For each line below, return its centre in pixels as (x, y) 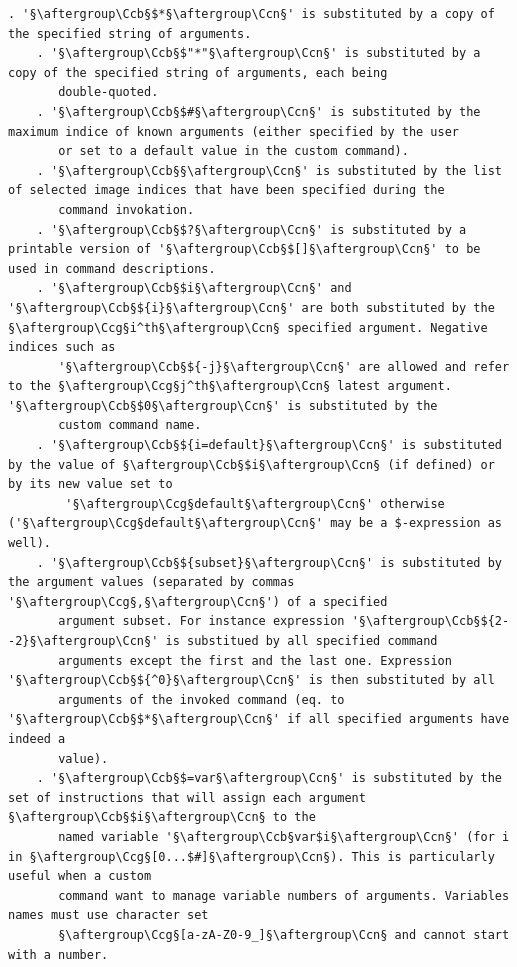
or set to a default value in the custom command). (233, 151)
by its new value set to (90, 484)
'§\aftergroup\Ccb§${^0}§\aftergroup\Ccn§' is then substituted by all (251, 680)
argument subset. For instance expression (201, 621)
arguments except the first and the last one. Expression (255, 660)
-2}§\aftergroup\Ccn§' (83, 641)
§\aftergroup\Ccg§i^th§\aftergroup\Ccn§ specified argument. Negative (248, 327)
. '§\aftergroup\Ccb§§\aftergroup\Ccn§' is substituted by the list (269, 170)
